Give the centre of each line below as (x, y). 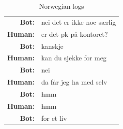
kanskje (52, 46)
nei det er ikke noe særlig (79, 21)
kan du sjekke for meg (74, 58)
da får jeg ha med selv (74, 82)
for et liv (54, 118)
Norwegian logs (61, 6)
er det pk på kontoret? (75, 34)
